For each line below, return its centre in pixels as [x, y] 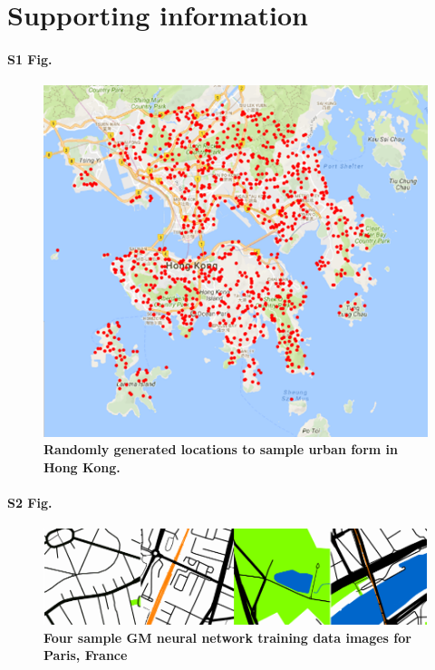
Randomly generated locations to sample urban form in [221, 449]
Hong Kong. [82, 466]
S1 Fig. [30, 58]
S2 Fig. [30, 502]
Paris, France [86, 655]
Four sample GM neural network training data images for [227, 637]
